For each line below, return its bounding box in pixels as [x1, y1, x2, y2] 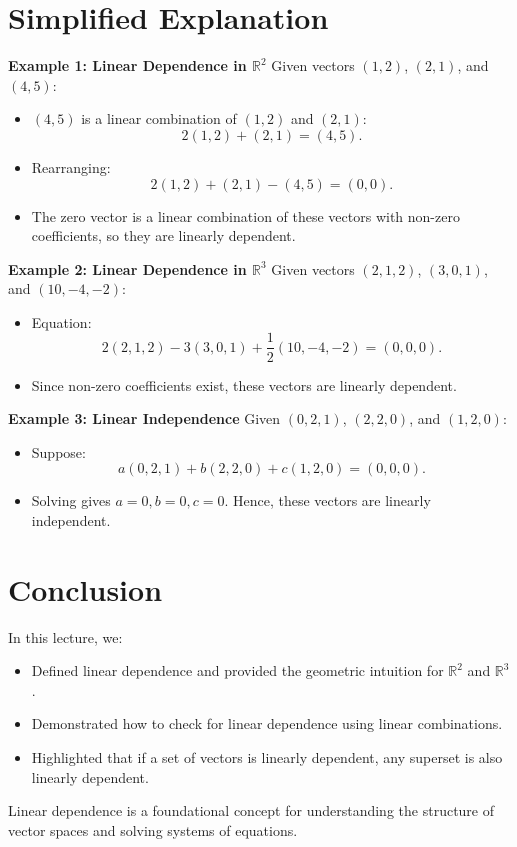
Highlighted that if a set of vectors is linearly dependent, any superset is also [31, 747, 503, 767]
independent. [31, 509, 111, 530]
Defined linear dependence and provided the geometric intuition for [31, 660, 444, 681]
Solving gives [31, 490, 111, 511]
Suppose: [31, 441, 86, 462]
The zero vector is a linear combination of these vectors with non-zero [31, 205, 460, 226]
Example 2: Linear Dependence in [8, 258, 247, 279]
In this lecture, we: [8, 626, 123, 647]
